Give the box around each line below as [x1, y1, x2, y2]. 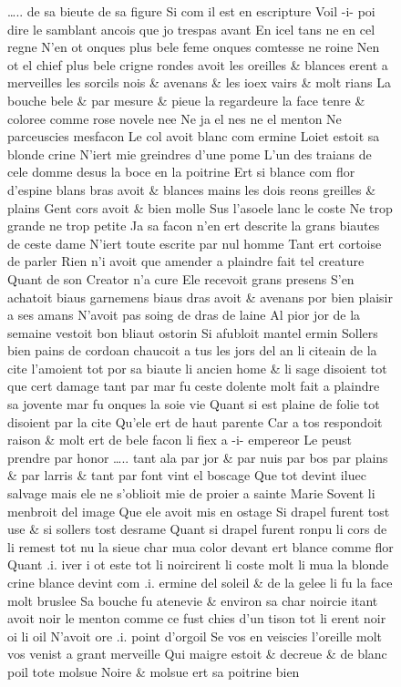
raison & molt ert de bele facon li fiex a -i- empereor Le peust [7, 430, 353, 449]
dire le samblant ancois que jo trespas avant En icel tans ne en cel [7, 19, 375, 38]
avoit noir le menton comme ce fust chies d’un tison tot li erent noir [7, 609, 386, 628]
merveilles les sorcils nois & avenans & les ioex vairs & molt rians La [7, 73, 391, 92]
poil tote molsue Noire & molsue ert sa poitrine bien [7, 661, 300, 681]
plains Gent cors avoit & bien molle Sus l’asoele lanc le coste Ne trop [7, 198, 393, 217]
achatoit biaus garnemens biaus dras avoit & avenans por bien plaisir [7, 287, 393, 306]
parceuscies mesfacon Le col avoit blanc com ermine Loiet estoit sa [7, 127, 380, 146]
